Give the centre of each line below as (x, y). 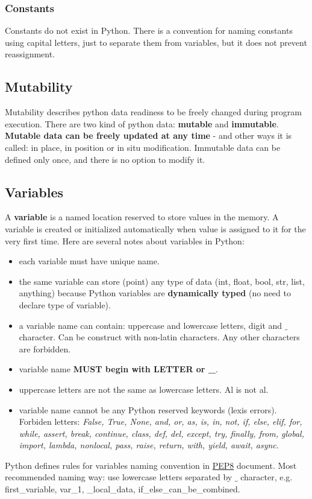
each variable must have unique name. (89, 261)
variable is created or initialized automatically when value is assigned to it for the (155, 228)
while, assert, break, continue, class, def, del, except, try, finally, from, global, (161, 433)
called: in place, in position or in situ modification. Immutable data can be (143, 147)
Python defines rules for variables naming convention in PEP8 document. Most (151, 465)
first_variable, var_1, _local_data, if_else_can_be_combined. (123, 489)
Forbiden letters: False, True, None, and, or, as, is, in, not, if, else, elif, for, (161, 421)
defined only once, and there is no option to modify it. (105, 159)
